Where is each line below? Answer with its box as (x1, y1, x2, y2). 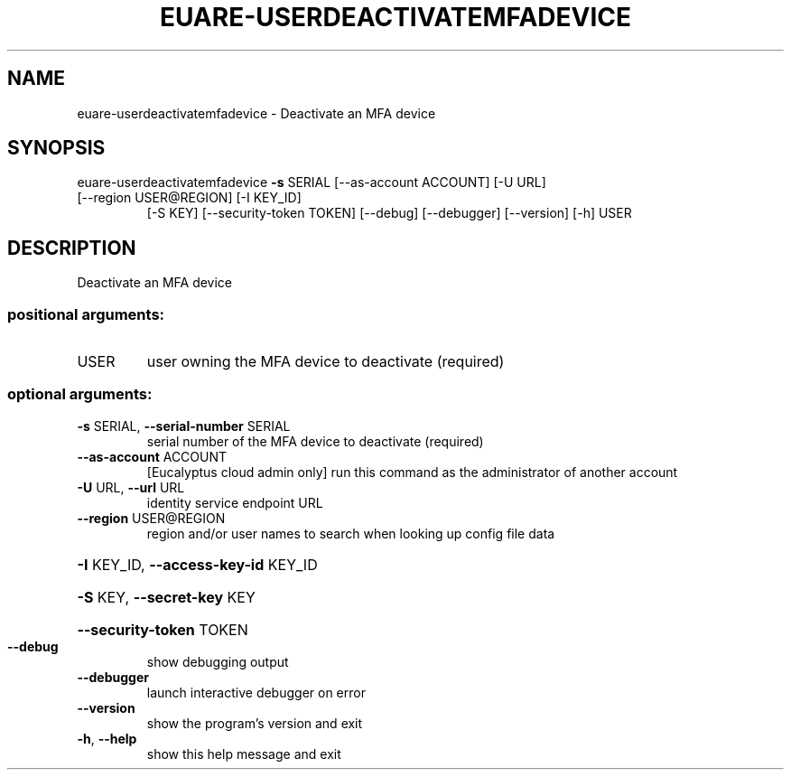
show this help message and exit (146, 745, 341, 762)
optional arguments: (7, 385, 153, 404)
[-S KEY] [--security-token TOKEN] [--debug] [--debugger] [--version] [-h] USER (146, 205, 632, 221)
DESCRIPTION (7, 236, 136, 259)
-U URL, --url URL (77, 479, 185, 495)
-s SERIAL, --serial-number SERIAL (77, 417, 291, 434)
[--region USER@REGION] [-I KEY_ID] (77, 190, 302, 206)
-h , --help (77, 730, 137, 746)
